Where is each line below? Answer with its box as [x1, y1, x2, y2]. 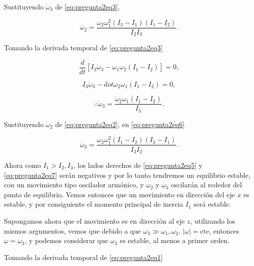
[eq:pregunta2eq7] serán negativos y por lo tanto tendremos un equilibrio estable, [4, 169, 251, 180]
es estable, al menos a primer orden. [119, 235, 230, 246]
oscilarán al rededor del [171, 179, 242, 190]
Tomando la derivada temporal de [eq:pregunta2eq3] [4, 42, 163, 53]
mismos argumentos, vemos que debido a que [4, 225, 141, 236]
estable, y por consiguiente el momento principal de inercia [4, 199, 183, 209]
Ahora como [4, 160, 41, 170]
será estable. [193, 199, 231, 209]
